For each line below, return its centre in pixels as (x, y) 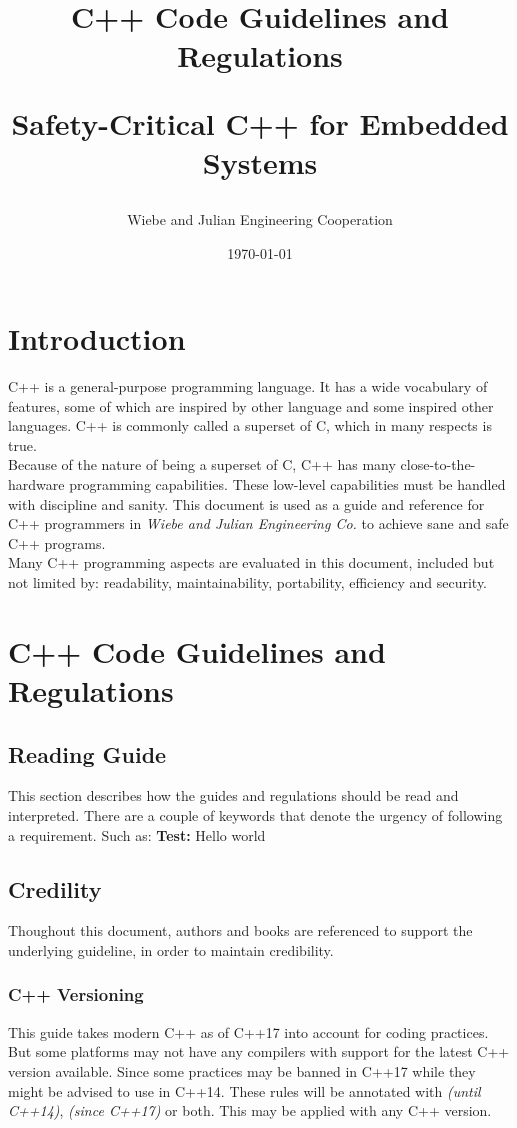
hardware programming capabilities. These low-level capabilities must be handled (257, 484)
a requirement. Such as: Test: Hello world (137, 834)
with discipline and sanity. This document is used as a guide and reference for (246, 503)
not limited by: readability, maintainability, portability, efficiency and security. (248, 582)
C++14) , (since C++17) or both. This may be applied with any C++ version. (250, 1110)
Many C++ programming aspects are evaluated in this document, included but (251, 562)
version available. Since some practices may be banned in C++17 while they (242, 1070)
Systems (260, 161)
